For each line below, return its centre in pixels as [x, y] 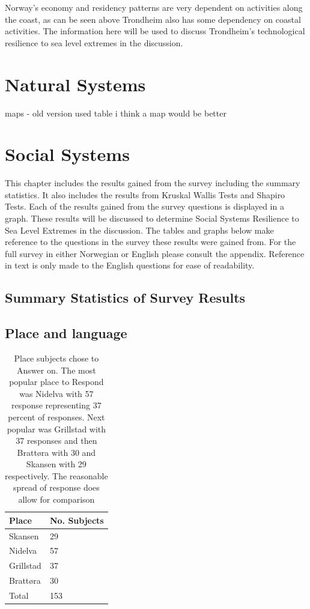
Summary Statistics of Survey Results [125, 298]
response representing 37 [56, 405]
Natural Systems [75, 84]
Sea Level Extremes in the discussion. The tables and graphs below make [139, 230]
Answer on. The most [56, 370]
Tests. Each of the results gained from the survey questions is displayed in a [144, 206]
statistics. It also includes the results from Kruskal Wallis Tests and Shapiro [145, 194]
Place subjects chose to [56, 358]
